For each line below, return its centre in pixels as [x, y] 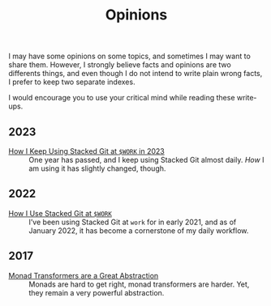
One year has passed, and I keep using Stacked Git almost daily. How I [146, 160]
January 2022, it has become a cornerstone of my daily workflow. [139, 230]
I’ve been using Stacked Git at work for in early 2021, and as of [133, 222]
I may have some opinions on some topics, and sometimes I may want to [130, 56]
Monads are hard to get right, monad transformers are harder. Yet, [139, 284]
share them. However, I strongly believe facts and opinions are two [120, 65]
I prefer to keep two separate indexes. [72, 82]
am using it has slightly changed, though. [97, 168]
